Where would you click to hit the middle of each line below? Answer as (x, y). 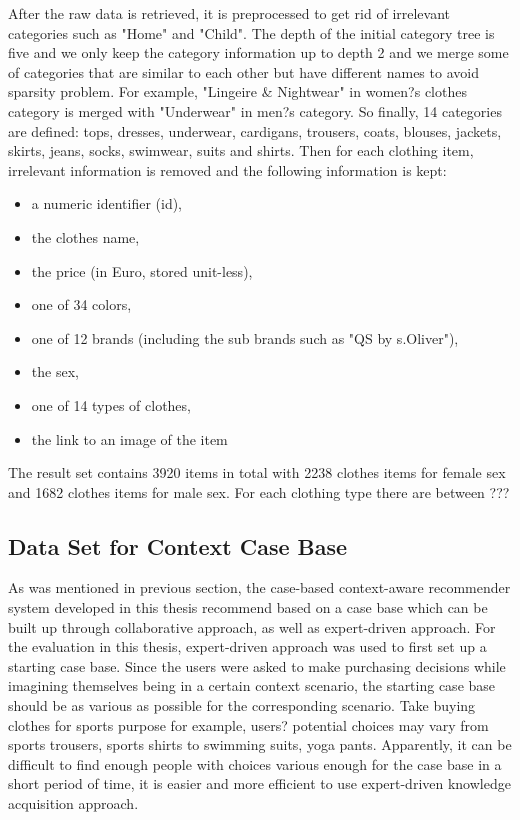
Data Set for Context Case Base (178, 545)
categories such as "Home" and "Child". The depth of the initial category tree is (251, 32)
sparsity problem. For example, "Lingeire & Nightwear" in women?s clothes (237, 91)
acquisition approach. (73, 803)
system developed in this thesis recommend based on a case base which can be (248, 607)
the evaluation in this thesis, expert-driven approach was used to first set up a (247, 646)
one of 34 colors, (81, 304)
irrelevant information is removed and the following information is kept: (227, 169)
